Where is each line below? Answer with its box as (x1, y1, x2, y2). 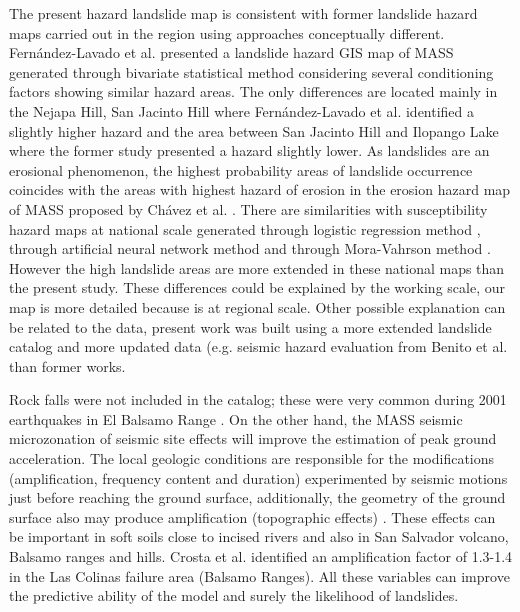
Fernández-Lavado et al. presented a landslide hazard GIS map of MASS (9, 42, 454, 63)
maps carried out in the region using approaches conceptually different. (9, 22, 445, 43)
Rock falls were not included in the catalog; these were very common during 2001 (9, 389, 507, 410)
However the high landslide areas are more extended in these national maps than (9, 257, 505, 278)
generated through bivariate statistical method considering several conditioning (9, 61, 494, 82)
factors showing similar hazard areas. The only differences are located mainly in (9, 81, 498, 102)
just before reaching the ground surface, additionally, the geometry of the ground (9, 487, 506, 508)
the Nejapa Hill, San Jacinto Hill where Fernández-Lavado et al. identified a (9, 100, 475, 121)
